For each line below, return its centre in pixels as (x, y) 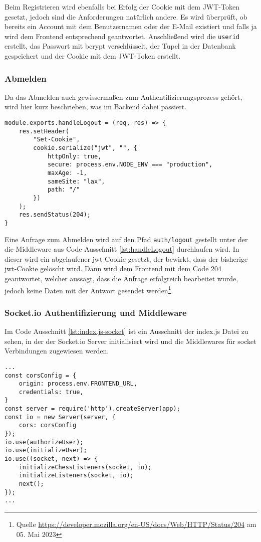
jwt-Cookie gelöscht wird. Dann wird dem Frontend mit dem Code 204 (113, 268)
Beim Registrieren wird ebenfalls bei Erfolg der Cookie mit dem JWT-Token (122, 7)
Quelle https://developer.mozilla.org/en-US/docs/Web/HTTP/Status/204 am (136, 524)
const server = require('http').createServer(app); (92, 409)
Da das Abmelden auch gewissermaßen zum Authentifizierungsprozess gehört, (123, 97)
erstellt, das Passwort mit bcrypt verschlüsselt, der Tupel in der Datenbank (120, 46)
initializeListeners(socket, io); (76, 476)
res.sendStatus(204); (55, 215)
